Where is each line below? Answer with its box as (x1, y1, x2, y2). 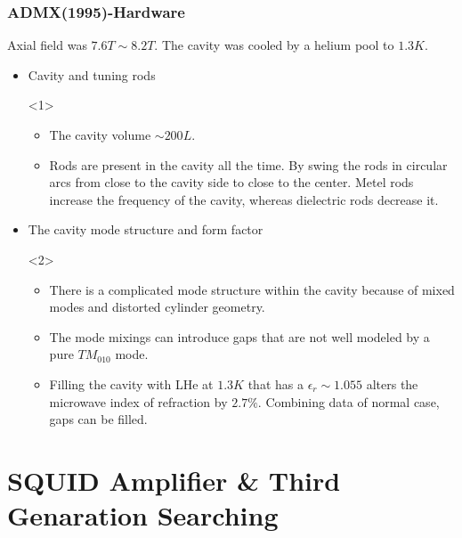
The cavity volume (49, 126, 151, 143)
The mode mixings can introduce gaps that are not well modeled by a (49, 327, 430, 346)
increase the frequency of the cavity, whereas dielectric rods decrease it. (49, 190, 439, 208)
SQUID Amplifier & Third (7, 461, 341, 498)
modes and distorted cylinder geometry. (49, 298, 265, 316)
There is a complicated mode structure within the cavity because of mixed (49, 280, 455, 298)
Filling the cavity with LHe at (49, 374, 214, 393)
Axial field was (7, 36, 87, 54)
